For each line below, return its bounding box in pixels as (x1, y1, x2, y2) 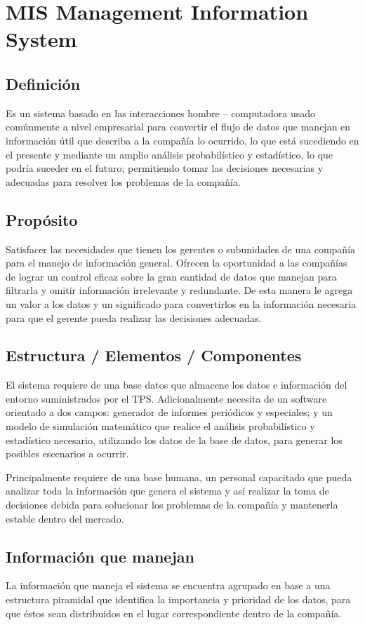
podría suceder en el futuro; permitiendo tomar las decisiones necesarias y (6, 161, 324, 175)
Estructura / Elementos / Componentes (6, 344, 302, 366)
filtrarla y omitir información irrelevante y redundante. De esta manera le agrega (6, 283, 353, 297)
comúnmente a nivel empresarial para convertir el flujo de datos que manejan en (6, 119, 351, 134)
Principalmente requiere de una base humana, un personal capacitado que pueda (6, 469, 352, 484)
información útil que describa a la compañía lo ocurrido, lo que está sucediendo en (6, 133, 359, 147)
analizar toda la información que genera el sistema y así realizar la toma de (6, 483, 329, 498)
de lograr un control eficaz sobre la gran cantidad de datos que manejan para (6, 269, 337, 283)
